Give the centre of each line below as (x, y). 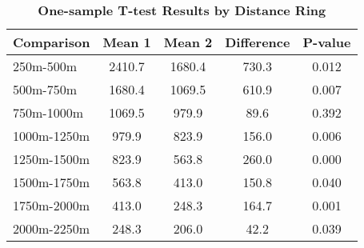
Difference (258, 42)
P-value (327, 42)
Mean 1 (127, 42)
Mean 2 (188, 42)
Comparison (52, 42)
